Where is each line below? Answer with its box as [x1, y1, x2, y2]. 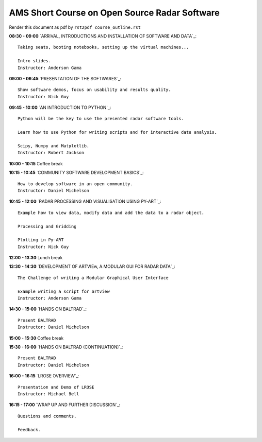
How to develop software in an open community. [17, 181, 133, 187]
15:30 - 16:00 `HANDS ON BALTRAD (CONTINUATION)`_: [9, 344, 124, 350]
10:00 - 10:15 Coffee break [9, 160, 63, 166]
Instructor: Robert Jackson [17, 150, 84, 156]
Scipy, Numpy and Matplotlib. [17, 143, 90, 149]
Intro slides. [17, 58, 51, 64]
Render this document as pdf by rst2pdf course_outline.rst [9, 24, 141, 30]
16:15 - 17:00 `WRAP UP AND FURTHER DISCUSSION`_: [9, 402, 121, 408]
